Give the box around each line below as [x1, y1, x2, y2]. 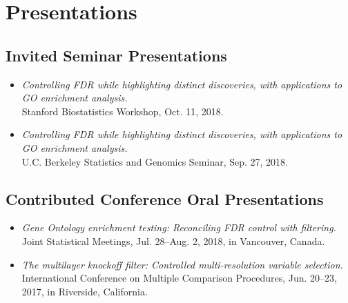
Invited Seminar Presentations [6, 44, 227, 66]
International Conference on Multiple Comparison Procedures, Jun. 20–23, [21, 271, 337, 285]
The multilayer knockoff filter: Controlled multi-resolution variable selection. [21, 257, 343, 271]
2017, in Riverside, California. [21, 284, 148, 298]
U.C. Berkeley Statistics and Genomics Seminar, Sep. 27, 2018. [21, 154, 288, 168]
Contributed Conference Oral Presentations [6, 188, 324, 209]
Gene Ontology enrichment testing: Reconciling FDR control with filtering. [21, 220, 336, 235]
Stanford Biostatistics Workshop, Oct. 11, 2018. [21, 104, 224, 118]
